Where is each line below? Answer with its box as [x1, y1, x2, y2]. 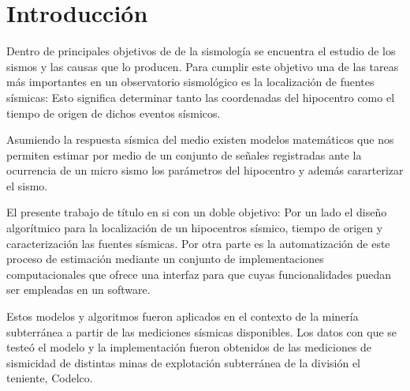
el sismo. [6, 177, 48, 194]
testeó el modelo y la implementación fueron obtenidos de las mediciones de [6, 339, 372, 355]
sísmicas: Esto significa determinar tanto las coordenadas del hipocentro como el [6, 88, 395, 105]
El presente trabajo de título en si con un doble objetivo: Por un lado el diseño [6, 204, 387, 220]
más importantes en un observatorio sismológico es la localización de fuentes [6, 73, 375, 90]
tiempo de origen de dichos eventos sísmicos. [6, 104, 221, 121]
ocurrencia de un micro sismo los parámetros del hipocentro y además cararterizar [6, 162, 404, 179]
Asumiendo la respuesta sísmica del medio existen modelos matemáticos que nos [6, 131, 394, 148]
